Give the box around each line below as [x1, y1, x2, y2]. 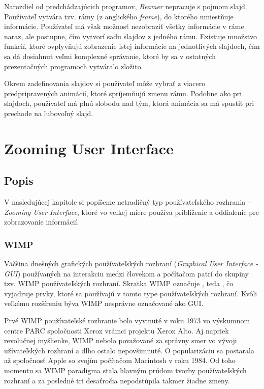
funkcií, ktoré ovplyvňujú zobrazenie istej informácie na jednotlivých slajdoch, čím [4, 41, 260, 51]
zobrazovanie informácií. [4, 216, 79, 227]
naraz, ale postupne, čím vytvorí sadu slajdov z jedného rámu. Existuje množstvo [4, 31, 257, 41]
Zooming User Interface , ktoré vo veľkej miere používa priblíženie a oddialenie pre [4, 206, 259, 217]
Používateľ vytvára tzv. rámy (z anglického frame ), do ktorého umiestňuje [4, 11, 234, 21]
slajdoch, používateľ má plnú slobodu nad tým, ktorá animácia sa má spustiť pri [4, 98, 254, 108]
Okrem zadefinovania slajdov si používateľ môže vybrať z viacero [4, 78, 206, 89]
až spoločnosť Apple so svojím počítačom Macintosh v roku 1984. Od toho [4, 355, 236, 366]
